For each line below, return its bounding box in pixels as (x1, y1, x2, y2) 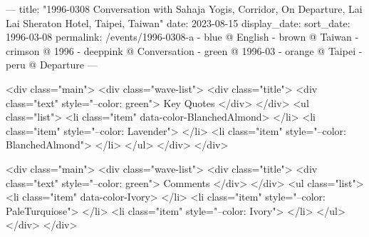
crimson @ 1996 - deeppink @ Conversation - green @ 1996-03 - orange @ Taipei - (6, 43, 363, 58)
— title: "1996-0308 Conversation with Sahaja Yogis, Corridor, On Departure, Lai (6, 1, 363, 16)
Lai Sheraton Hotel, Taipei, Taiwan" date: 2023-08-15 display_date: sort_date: (6, 15, 350, 30)
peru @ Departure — (6, 57, 98, 72)
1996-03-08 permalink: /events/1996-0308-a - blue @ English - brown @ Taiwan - (6, 29, 359, 44)
